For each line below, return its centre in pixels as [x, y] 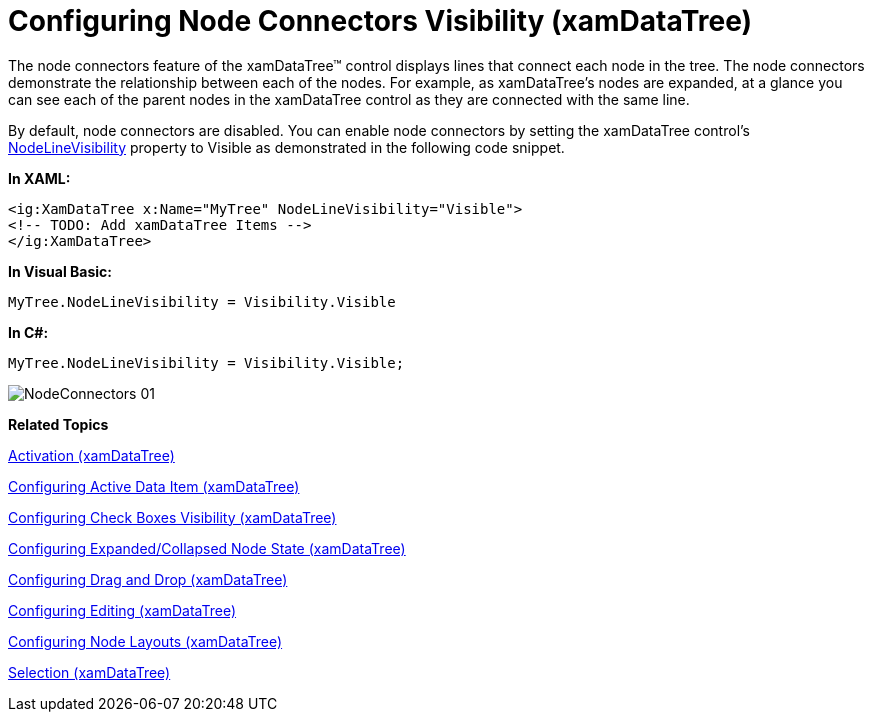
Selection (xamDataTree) [89, 672]
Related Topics [58, 424]
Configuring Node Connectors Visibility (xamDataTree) [380, 21]
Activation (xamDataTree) [91, 455]
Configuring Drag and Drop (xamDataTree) [148, 579]
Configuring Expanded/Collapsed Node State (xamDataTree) [207, 548]
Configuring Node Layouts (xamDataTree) [145, 641]
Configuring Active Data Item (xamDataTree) [154, 486]
